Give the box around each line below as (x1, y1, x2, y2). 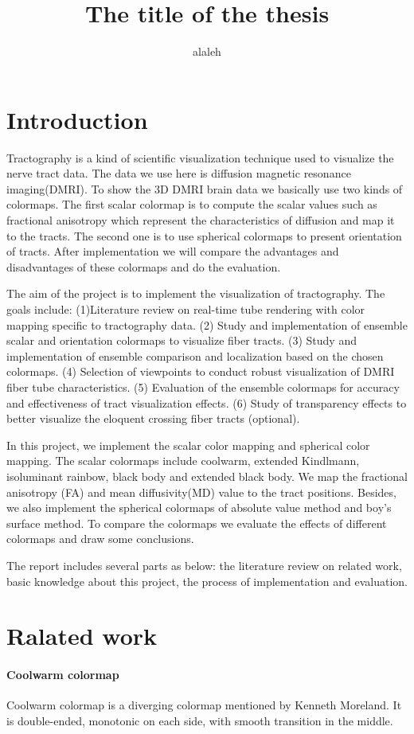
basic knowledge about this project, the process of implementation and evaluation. (6, 572, 408, 589)
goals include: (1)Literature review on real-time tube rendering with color (6, 301, 365, 317)
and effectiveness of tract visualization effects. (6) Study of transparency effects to (6, 394, 407, 411)
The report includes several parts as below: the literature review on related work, (6, 556, 402, 573)
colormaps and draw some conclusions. (6, 530, 194, 547)
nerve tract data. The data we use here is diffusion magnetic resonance (6, 165, 351, 182)
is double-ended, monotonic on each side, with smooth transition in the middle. (6, 712, 393, 728)
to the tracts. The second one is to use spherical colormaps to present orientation (6, 227, 402, 244)
